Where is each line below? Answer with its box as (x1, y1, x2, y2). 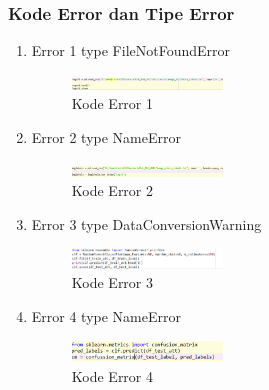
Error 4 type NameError (31, 305, 181, 326)
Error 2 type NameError (31, 127, 181, 147)
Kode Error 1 (71, 93, 154, 114)
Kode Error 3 (71, 272, 154, 293)
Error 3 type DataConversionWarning (31, 213, 262, 234)
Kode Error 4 (71, 365, 154, 386)
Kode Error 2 (71, 180, 154, 201)
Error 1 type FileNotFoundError (31, 40, 231, 61)
